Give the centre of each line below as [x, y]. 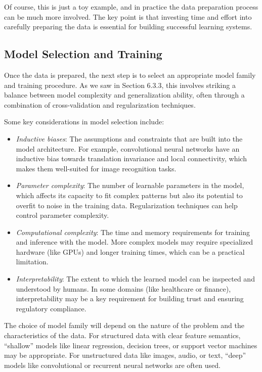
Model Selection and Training [83, 54]
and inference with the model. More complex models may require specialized [134, 242]
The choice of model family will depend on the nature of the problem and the [124, 325]
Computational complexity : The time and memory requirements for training [133, 232]
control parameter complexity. [62, 215]
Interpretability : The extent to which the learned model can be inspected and [135, 279]
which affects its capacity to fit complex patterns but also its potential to [129, 195]
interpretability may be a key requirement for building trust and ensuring [130, 298]
